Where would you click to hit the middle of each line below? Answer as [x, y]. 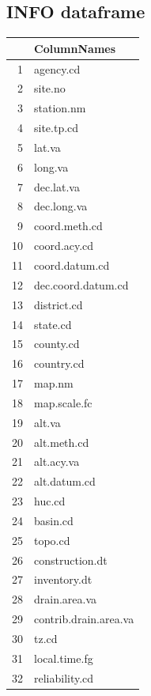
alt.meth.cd [62, 442]
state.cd [53, 324]
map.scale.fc [63, 402]
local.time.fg [64, 658]
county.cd [57, 344]
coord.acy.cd [64, 246]
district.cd [59, 304]
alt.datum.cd [65, 481]
